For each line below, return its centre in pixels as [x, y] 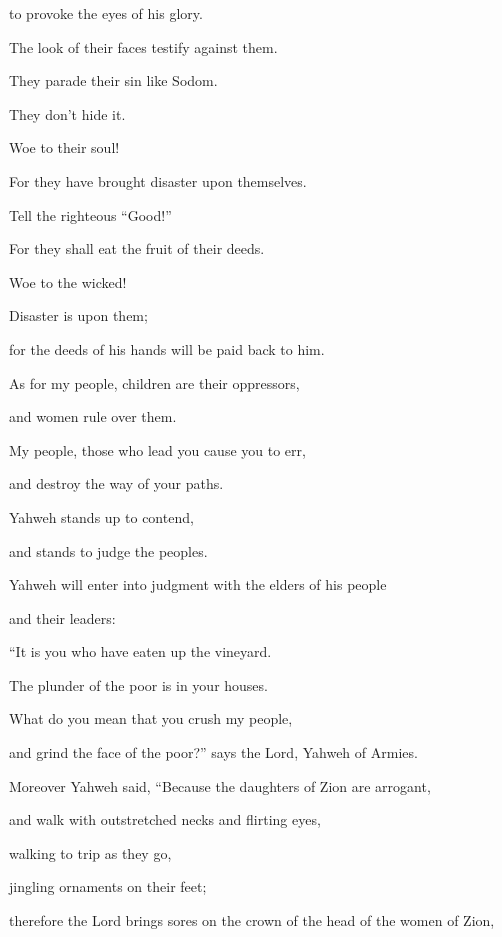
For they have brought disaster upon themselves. [158, 180]
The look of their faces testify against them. [143, 46]
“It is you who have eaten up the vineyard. [140, 651]
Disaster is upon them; [78, 315]
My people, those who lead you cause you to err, [157, 449]
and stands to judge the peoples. [108, 550]
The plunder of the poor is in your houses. [138, 684]
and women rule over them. [93, 416]
